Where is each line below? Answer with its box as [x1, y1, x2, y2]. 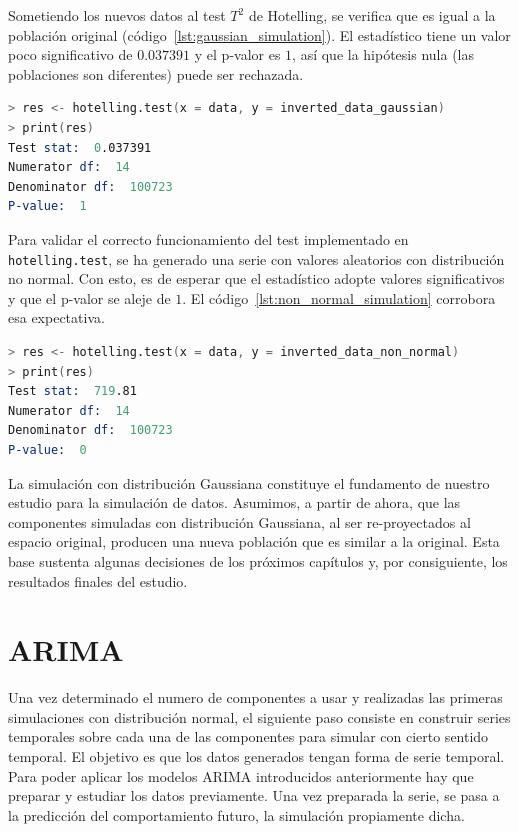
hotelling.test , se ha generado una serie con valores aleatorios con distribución [8, 248, 505, 269]
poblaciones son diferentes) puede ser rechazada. [8, 63, 304, 84]
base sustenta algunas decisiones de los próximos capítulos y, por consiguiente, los [8, 550, 508, 571]
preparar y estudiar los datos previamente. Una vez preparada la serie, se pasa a [8, 785, 500, 806]
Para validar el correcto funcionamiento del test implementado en [8, 228, 409, 249]
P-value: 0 [8, 442, 87, 457]
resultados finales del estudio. [8, 570, 188, 591]
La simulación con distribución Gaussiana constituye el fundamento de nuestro [8, 472, 490, 493]
